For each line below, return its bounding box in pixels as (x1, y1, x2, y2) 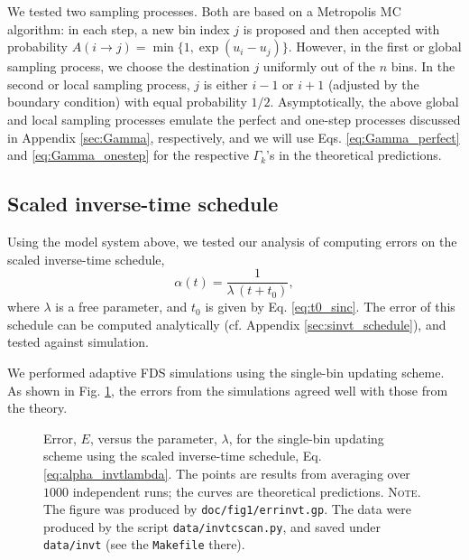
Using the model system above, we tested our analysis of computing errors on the (7, 231, 457, 250)
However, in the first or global (296, 37, 462, 56)
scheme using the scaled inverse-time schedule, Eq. (43, 446, 322, 465)
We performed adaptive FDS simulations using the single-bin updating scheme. (7, 362, 445, 381)
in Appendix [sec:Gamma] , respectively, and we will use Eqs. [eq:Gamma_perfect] (7, 127, 460, 146)
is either (203, 74, 248, 93)
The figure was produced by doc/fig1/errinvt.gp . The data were (43, 499, 412, 518)
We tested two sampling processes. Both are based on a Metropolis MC (7, 2, 401, 20)
